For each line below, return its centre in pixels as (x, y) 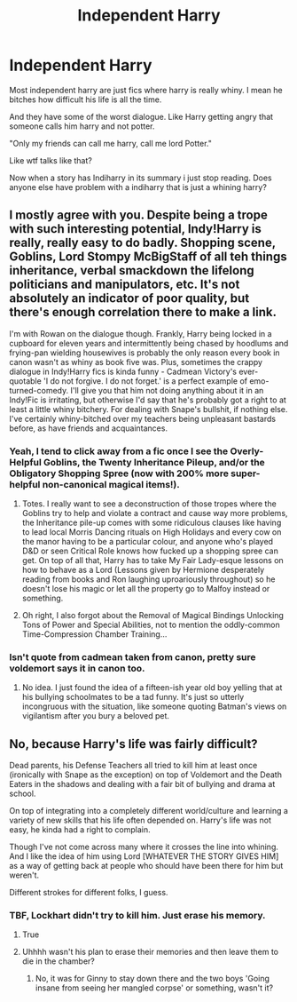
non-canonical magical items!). (111, 484)
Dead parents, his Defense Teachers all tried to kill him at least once (133, 766)
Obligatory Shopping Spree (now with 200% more (119, 473)
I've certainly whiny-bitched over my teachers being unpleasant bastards (143, 418)
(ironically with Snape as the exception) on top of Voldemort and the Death (145, 775)
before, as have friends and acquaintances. (89, 428)
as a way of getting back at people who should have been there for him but (146, 866)
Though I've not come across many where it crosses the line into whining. (144, 847)
